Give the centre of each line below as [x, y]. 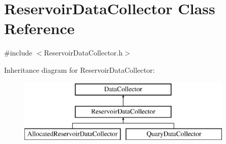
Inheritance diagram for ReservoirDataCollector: [79, 69]
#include [18, 53]
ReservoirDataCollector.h [83, 53]
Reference [39, 28]
